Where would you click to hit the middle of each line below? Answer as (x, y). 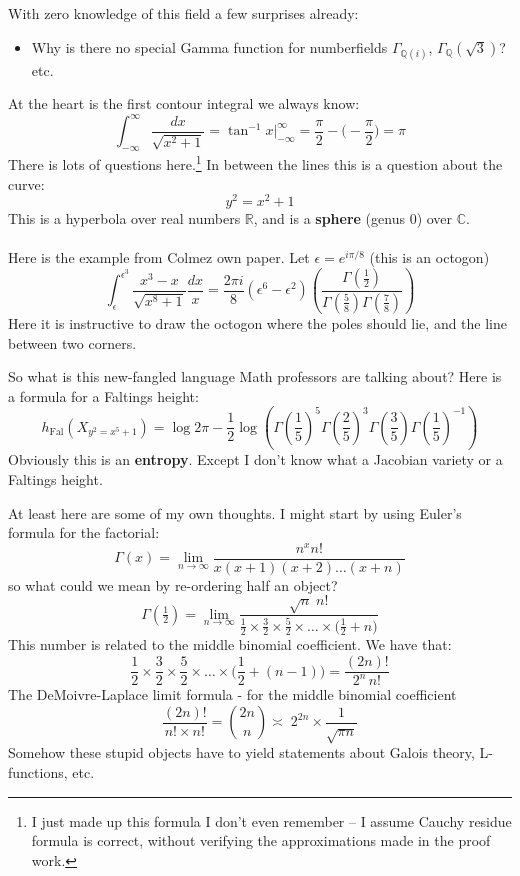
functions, (38, 771)
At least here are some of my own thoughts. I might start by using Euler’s (235, 512)
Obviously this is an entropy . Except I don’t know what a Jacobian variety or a (255, 459)
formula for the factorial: (84, 532)
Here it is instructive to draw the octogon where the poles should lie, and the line (257, 322)
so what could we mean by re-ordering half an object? (173, 584)
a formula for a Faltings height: (103, 395)
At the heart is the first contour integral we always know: (184, 103)
